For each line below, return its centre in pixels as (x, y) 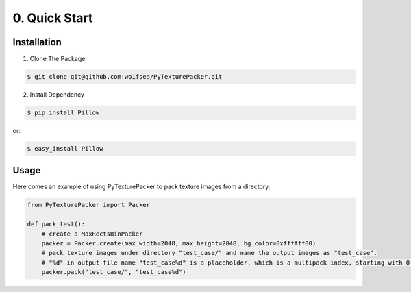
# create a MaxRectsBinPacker (92, 234)
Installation (37, 42)
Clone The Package (58, 59)
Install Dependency (57, 95)
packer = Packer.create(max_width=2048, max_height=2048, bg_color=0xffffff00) (179, 244)
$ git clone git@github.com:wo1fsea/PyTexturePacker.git (125, 77)
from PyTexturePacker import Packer (89, 205)
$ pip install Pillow (63, 113)
